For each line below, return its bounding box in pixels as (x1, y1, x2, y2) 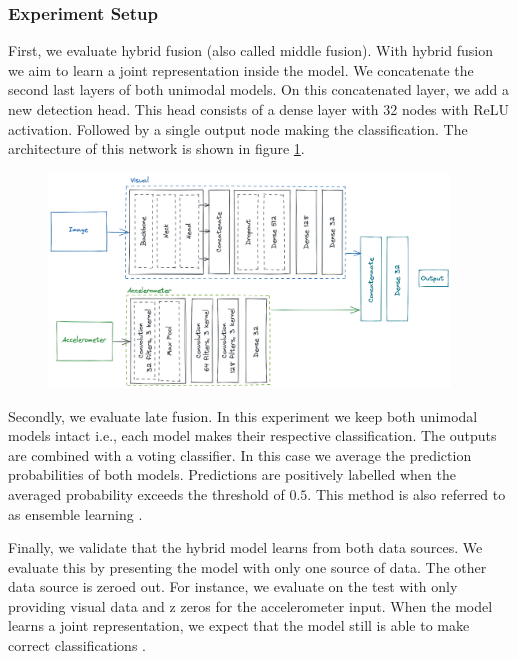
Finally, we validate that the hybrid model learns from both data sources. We (8, 537, 483, 558)
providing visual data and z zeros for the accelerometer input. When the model (8, 595, 493, 616)
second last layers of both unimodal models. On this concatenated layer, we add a (8, 79, 509, 100)
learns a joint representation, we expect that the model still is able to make (8, 615, 470, 636)
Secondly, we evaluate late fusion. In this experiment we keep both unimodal (8, 405, 478, 426)
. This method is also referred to (307, 483, 506, 504)
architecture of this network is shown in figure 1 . (8, 138, 305, 159)
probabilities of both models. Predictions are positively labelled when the (8, 464, 456, 485)
